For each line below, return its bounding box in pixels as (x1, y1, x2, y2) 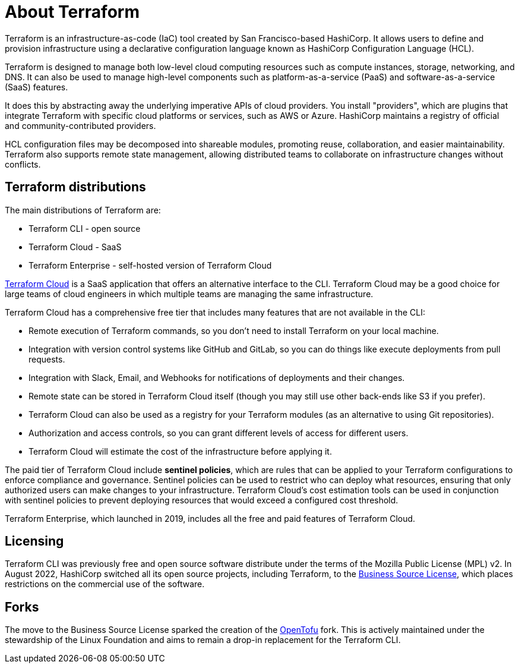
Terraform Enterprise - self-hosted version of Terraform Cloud (29, 260, 272, 270)
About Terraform (5, 2, 140, 22)
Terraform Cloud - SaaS (29, 241, 122, 252)
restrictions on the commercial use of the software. (5, 579, 205, 590)
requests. (29, 354, 65, 364)
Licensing (5, 534, 64, 549)
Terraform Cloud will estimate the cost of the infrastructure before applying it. (29, 446, 332, 456)
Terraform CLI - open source (29, 223, 141, 234)
